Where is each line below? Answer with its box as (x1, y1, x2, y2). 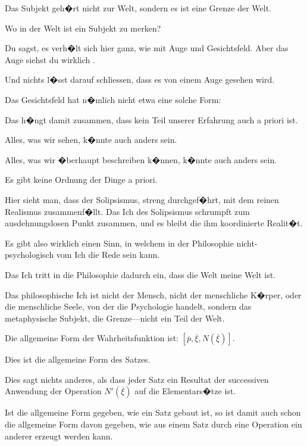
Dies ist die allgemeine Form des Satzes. (5, 353, 151, 366)
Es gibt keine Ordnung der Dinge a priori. (5, 173, 158, 186)
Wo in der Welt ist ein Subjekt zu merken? (5, 21, 161, 34)
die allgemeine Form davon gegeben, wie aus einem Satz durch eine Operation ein (5, 418, 302, 431)
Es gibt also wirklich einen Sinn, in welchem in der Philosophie (5, 236, 234, 249)
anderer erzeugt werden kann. (5, 429, 113, 442)
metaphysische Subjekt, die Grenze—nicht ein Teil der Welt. (5, 311, 225, 324)
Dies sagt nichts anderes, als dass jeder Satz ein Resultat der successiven (5, 373, 269, 385)
